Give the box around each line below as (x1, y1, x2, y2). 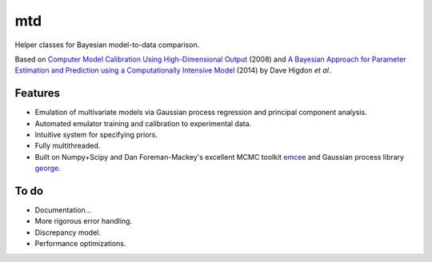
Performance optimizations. (34, 239, 126, 248)
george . (34, 164, 61, 173)
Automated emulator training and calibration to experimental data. (34, 118, 252, 128)
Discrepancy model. (34, 228, 102, 237)
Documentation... (34, 205, 92, 215)
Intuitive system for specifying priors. (34, 130, 158, 140)
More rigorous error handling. (34, 216, 132, 226)
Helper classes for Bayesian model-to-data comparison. (14, 40, 200, 50)
